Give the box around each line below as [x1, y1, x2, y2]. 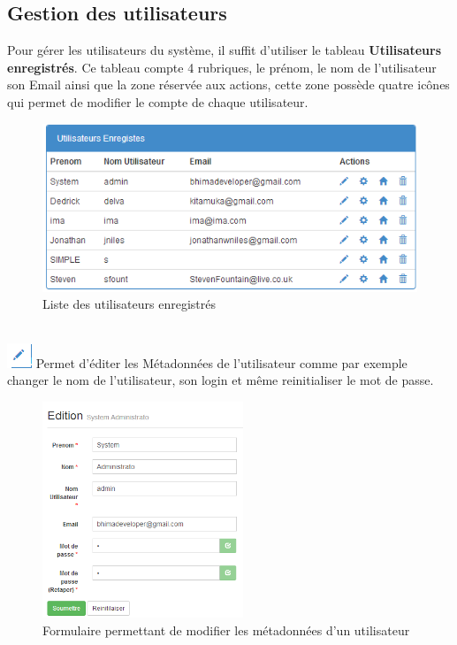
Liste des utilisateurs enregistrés [42, 295, 216, 313]
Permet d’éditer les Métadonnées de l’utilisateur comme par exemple [35, 353, 407, 372]
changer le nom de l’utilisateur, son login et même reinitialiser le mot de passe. [7, 371, 434, 389]
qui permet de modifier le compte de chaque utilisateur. [7, 92, 308, 111]
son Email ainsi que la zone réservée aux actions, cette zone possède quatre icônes [7, 75, 450, 94]
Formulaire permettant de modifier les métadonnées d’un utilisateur [42, 620, 410, 639]
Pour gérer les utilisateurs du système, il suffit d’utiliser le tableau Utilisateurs [7, 41, 442, 59]
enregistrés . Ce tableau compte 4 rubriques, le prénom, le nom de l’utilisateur [7, 58, 437, 76]
